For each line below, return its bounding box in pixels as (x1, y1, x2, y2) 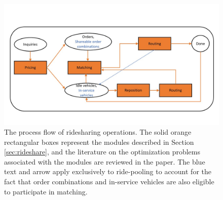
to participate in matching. (4, 186, 88, 196)
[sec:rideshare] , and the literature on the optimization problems (4, 146, 201, 157)
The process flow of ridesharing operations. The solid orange (4, 127, 192, 137)
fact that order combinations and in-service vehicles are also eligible (4, 176, 214, 187)
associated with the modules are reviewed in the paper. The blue (4, 156, 205, 167)
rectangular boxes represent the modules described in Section (4, 136, 194, 147)
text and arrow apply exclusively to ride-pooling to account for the (4, 166, 211, 177)
